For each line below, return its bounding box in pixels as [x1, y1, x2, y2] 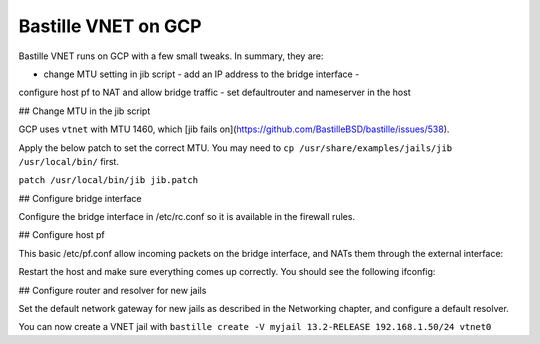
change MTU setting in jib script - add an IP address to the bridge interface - [43, 68, 360, 80]
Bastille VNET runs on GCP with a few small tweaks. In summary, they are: [18, 50, 324, 62]
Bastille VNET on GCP [18, 15, 202, 37]
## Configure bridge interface [18, 192, 142, 204]
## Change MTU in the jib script [18, 105, 151, 117]
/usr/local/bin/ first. [18, 155, 120, 167]
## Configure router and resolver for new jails [18, 284, 207, 296]
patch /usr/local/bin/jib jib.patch [18, 175, 199, 186]
